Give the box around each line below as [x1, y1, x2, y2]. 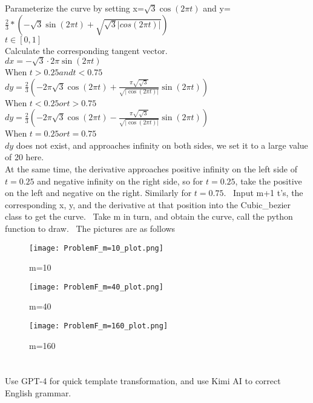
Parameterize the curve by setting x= [5, 2, 144, 14]
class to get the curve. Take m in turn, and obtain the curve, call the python [5, 210, 293, 223]
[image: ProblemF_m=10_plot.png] [29, 243, 163, 252]
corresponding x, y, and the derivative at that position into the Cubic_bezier [5, 198, 291, 211]
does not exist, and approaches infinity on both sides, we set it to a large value [16, 138, 308, 151]
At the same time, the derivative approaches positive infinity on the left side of [5, 162, 297, 175]
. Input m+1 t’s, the [223, 186, 303, 199]
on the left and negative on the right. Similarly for [5, 186, 192, 199]
